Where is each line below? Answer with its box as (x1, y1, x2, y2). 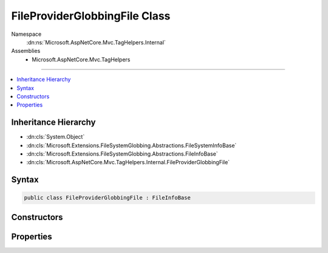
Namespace (11, 30, 42, 38)
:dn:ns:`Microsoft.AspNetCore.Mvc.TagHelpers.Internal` (26, 38, 166, 46)
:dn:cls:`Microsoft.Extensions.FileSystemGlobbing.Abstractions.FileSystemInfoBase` (26, 142, 237, 149)
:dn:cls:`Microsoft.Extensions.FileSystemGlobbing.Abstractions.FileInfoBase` (26, 150, 218, 158)
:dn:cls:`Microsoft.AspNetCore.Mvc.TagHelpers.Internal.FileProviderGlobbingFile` (26, 159, 230, 166)
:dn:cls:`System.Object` (26, 133, 85, 140)
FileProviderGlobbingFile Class (11, 9, 171, 23)
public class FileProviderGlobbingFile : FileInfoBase (24, 195, 191, 201)
